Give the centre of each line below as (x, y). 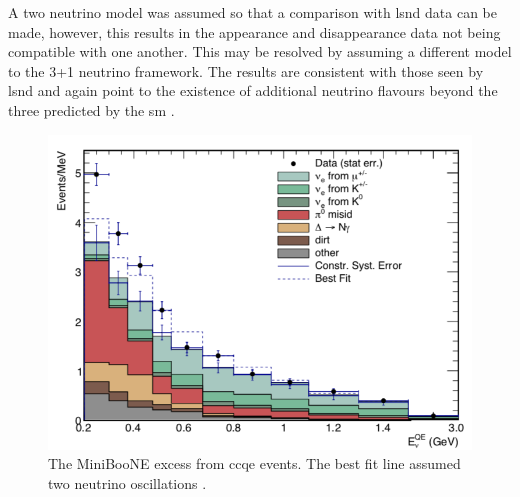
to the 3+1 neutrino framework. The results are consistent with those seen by (246, 70)
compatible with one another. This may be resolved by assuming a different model (260, 51)
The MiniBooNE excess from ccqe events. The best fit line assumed (254, 463)
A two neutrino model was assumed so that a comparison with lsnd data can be (252, 12)
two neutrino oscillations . (127, 482)
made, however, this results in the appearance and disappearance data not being (254, 31)
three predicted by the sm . (91, 109)
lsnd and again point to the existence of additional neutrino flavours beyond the (253, 90)
